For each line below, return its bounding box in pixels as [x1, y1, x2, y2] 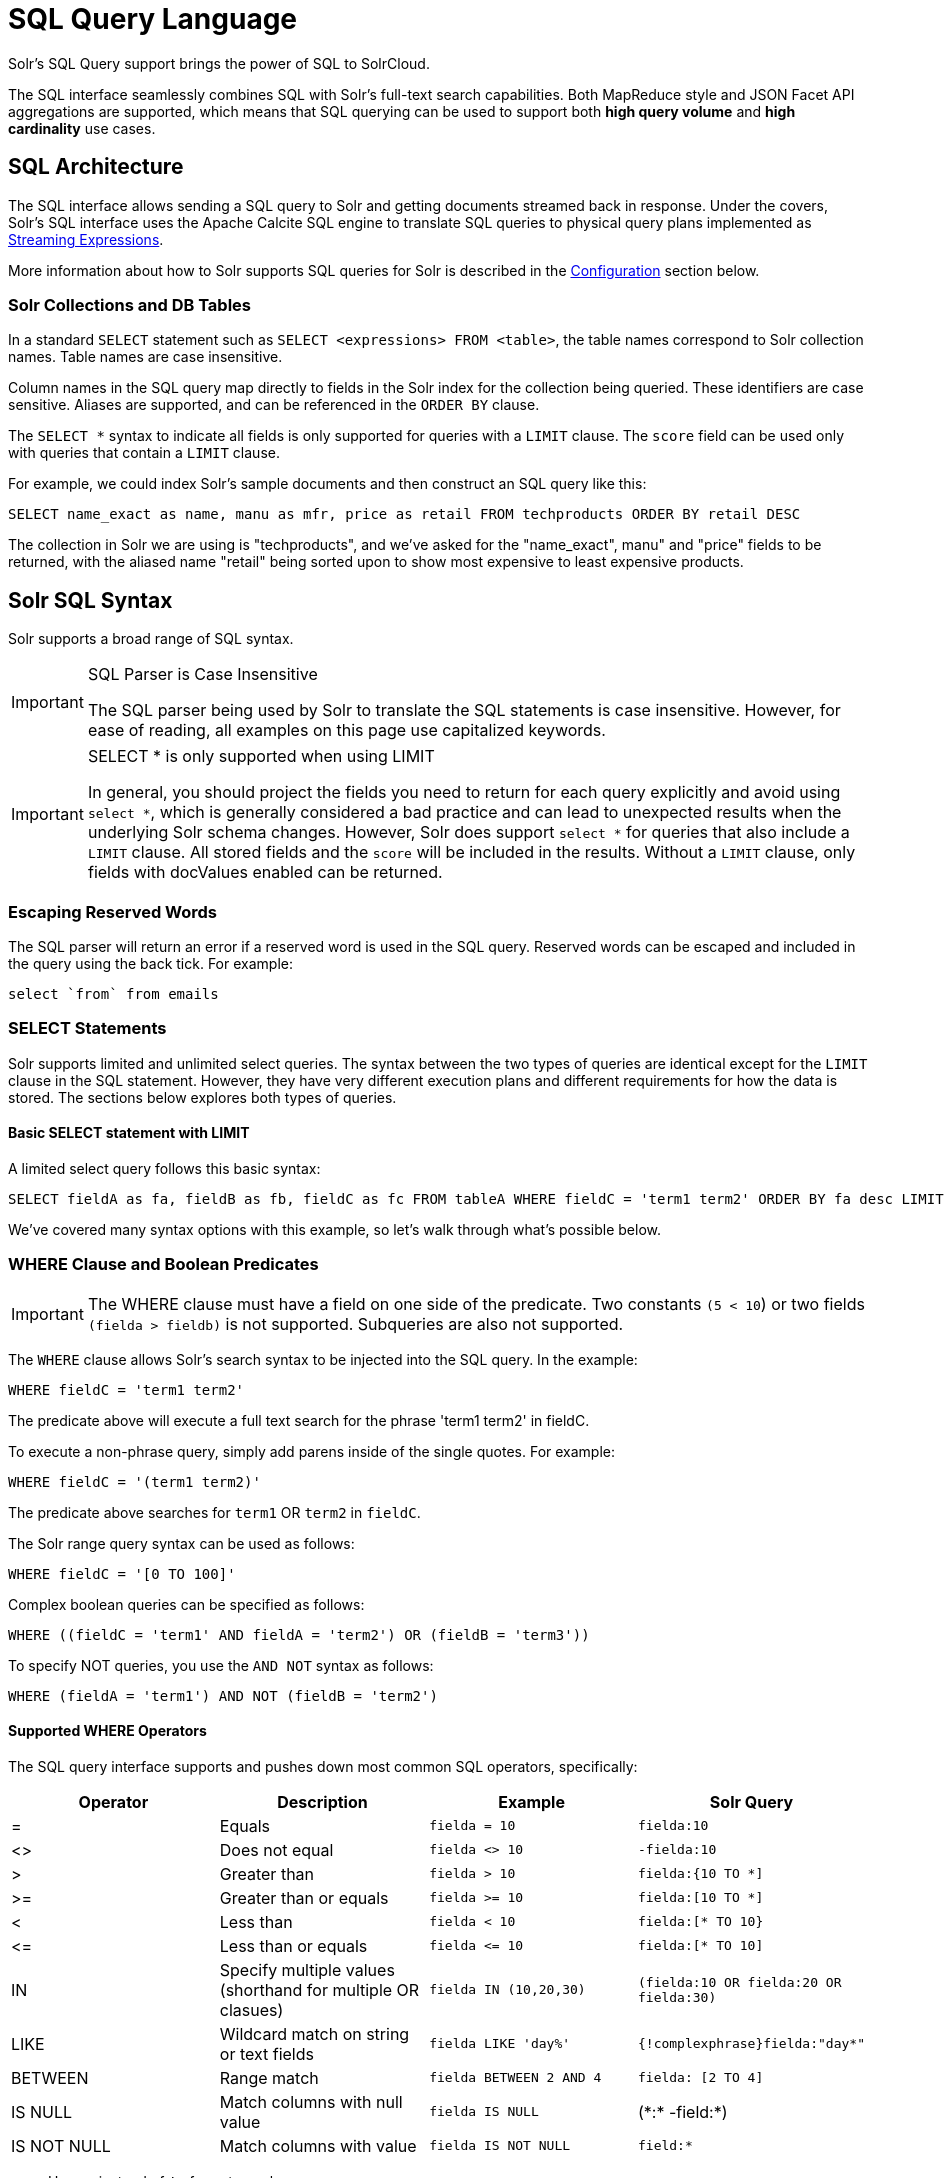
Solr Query [709, 1791, 794, 1812]
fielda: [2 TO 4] [637, 2070, 764, 2086]
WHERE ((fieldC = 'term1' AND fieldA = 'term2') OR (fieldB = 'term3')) [8, 1626, 590, 1643]
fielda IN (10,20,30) [429, 1982, 586, 1998]
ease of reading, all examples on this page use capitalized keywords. [87, 720, 606, 741]
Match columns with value [219, 2135, 417, 2156]
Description [277, 1791, 368, 1812]
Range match [219, 2067, 319, 2088]
